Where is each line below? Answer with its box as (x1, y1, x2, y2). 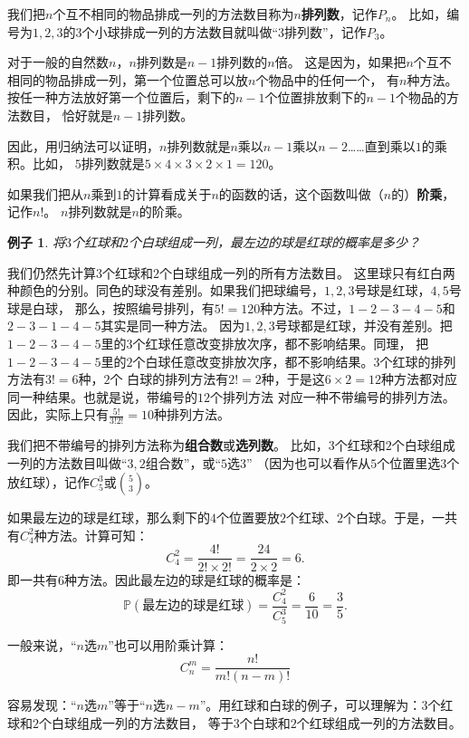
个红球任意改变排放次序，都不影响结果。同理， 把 (132, 333, 429, 352)
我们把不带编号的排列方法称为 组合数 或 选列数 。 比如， (7, 436, 329, 455)
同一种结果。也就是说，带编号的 (7, 387, 197, 406)
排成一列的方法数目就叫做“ (120, 22, 279, 41)
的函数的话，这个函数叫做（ (218, 184, 384, 203)
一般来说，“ (7, 635, 77, 654)
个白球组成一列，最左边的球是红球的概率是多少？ (128, 232, 420, 251)
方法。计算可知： (46, 525, 148, 544)
